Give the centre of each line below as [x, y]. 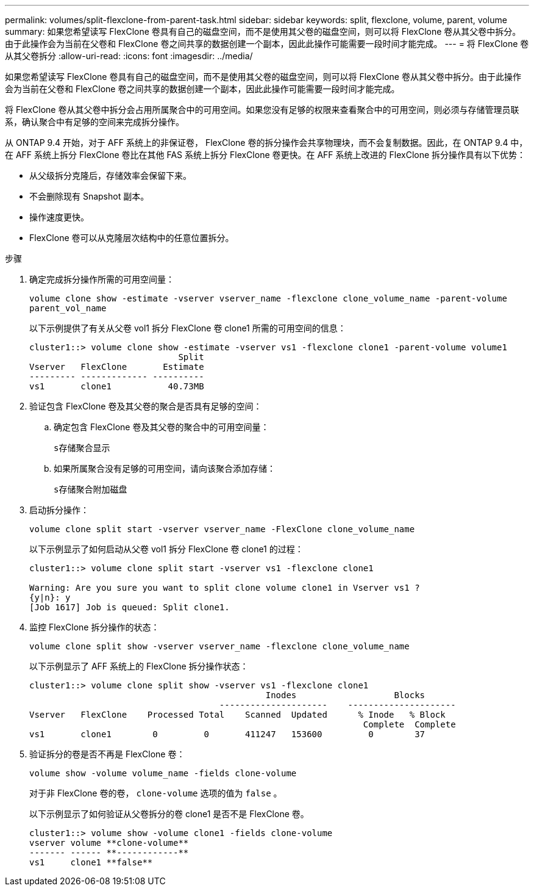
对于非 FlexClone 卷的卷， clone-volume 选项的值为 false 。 [156, 793]
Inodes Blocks [345, 695]
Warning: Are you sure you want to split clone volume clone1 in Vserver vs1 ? [225, 588]
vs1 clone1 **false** [91, 862]
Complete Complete [409, 724]
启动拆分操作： [59, 510]
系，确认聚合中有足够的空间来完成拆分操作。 [94, 122]
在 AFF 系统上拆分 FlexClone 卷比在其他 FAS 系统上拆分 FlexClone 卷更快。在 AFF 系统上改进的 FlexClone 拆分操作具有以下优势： [265, 155]
